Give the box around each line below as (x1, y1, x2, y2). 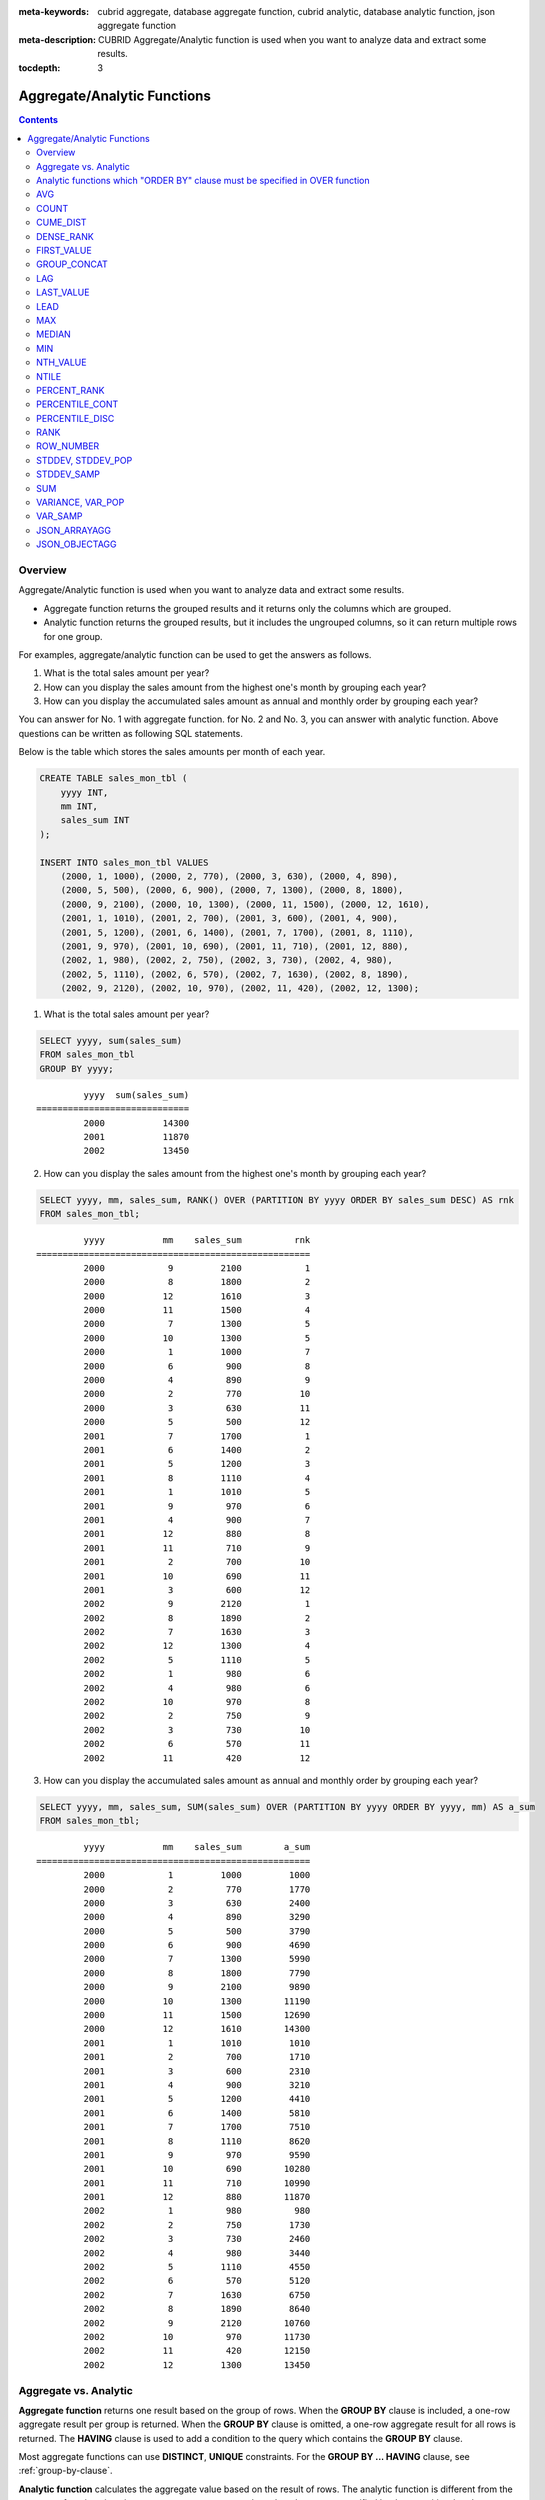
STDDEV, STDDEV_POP (36, 454, 133, 466)
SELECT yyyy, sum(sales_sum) (39, 1035, 183, 1047)
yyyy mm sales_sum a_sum (83, 1841, 311, 1853)
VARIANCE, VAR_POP (36, 496, 125, 509)
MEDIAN (36, 328, 72, 340)
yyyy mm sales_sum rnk (83, 1235, 311, 1246)
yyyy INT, (60, 786, 109, 798)
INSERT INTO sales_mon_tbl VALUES (39, 856, 209, 868)
